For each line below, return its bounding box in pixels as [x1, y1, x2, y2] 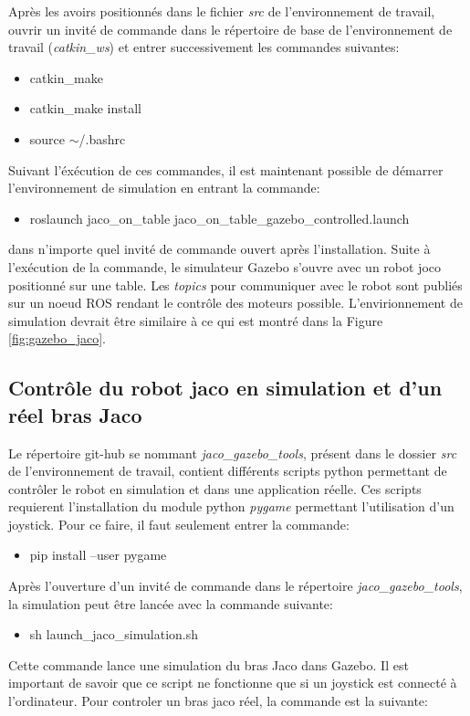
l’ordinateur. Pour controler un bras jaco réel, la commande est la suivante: [8, 691, 428, 711]
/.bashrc [78, 129, 126, 148]
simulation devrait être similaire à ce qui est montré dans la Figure [8, 311, 383, 330]
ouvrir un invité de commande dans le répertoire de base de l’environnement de [8, 19, 453, 38]
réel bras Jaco [8, 400, 142, 428]
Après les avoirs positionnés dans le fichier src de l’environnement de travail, [8, 2, 435, 20]
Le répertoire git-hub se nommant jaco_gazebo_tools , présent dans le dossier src [8, 443, 457, 462]
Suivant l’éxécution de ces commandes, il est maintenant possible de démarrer [8, 160, 444, 179]
